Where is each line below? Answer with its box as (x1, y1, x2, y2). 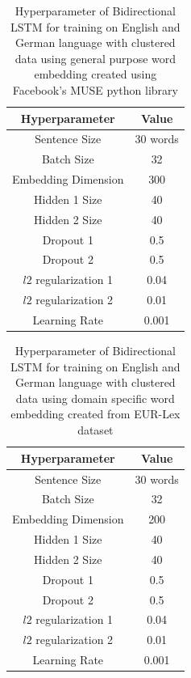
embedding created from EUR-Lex (10, 405, 181, 422)
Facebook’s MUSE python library (12, 81, 178, 98)
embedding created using (34, 66, 157, 83)
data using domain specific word (15, 389, 175, 406)
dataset (77, 422, 114, 439)
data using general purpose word (15, 49, 176, 66)
